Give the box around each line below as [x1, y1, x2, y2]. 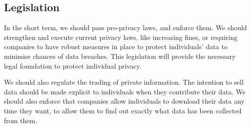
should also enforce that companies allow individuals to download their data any [4, 96, 245, 106]
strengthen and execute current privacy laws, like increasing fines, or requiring [4, 32, 238, 42]
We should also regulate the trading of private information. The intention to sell [4, 77, 244, 87]
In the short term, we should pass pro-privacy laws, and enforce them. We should [4, 22, 247, 33]
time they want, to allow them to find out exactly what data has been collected [4, 105, 242, 115]
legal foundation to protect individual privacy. [4, 60, 142, 71]
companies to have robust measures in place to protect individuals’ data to [4, 41, 228, 52]
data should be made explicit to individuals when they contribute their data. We [4, 86, 246, 96]
